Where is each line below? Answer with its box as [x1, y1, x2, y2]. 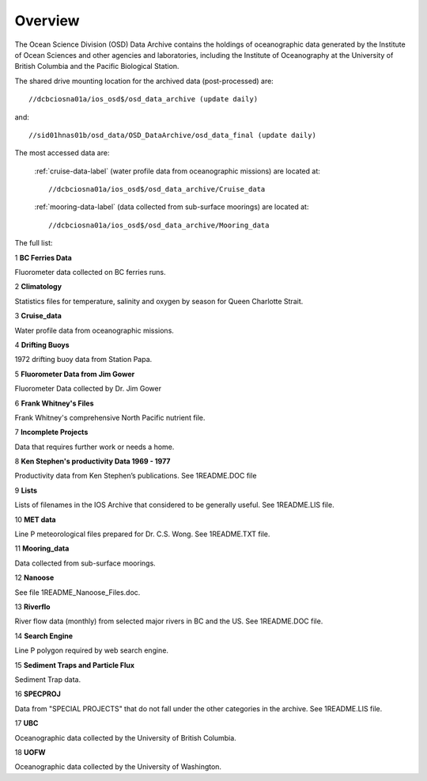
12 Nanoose [14, 573, 55, 582]
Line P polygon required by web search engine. [14, 646, 169, 655]
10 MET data [14, 515, 56, 524]
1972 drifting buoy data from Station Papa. [14, 355, 153, 364]
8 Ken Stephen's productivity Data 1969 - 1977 [14, 456, 171, 467]
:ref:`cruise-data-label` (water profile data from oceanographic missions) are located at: [34, 166, 320, 176]
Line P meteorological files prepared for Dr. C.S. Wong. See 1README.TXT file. [14, 529, 270, 539]
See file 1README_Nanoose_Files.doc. [14, 587, 141, 597]
